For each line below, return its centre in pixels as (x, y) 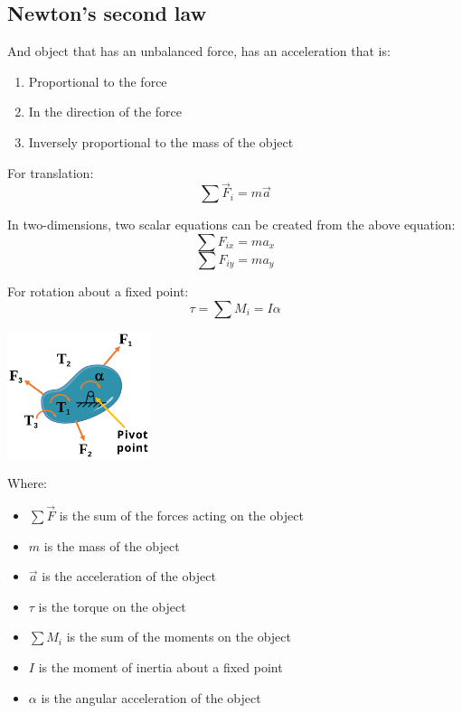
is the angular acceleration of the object (151, 697)
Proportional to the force (98, 81)
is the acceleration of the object (129, 576)
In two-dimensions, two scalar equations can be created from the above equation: (231, 225)
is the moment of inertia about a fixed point (160, 666)
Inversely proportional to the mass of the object (161, 141)
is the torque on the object (112, 606)
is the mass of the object (112, 545)
